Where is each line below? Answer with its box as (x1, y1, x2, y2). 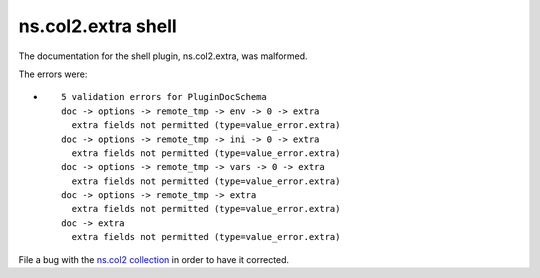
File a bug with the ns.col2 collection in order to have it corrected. (18, 253, 290, 265)
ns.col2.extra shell (18, 15, 177, 37)
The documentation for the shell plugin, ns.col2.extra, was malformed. (18, 50, 309, 62)
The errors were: (18, 68, 88, 80)
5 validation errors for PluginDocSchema (61, 91, 267, 103)
